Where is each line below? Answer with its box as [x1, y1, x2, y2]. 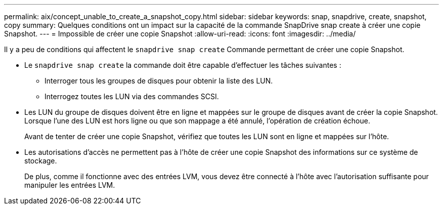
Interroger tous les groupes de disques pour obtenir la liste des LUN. [45, 76, 273, 85]
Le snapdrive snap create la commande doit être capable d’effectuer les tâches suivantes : [24, 61, 341, 69]
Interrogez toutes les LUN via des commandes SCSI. [45, 92, 219, 101]
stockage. [24, 156, 57, 165]
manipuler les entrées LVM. [24, 181, 115, 189]
